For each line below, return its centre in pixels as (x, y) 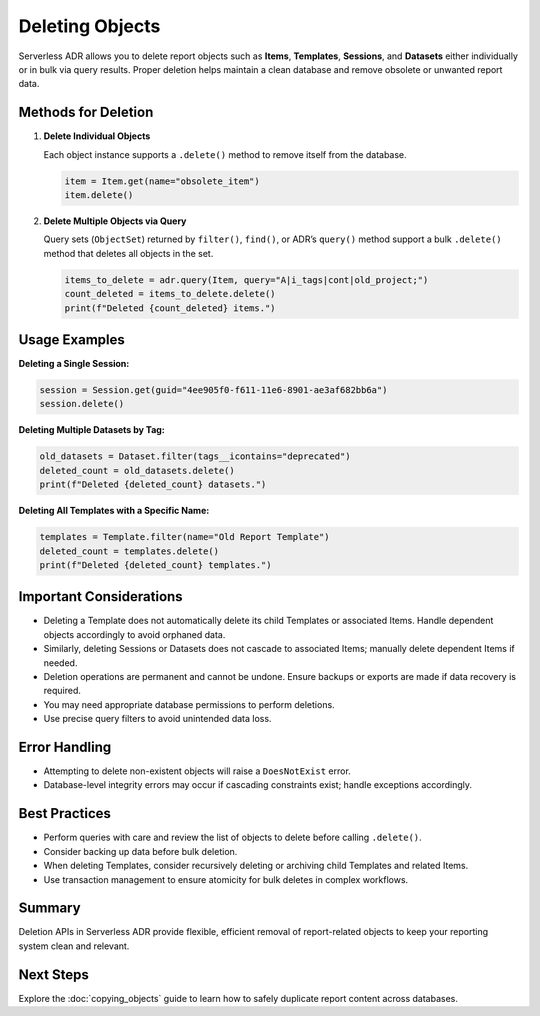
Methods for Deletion (86, 112)
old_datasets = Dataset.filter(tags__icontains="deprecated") (195, 456)
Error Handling (65, 746)
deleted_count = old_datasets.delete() (137, 470)
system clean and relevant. (74, 946)
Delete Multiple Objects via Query (115, 221)
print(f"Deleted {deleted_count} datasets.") (153, 484)
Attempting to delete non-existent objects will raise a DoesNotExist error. (197, 771)
